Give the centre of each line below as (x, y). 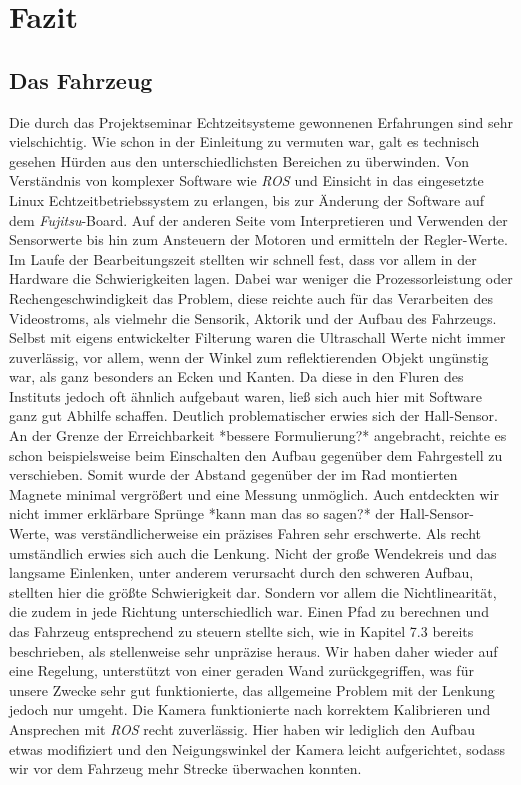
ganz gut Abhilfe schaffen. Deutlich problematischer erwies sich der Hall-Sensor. (253, 415)
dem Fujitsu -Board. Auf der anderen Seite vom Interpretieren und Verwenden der (258, 219)
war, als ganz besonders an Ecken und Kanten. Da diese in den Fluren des (236, 376)
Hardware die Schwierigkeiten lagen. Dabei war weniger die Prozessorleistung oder (261, 278)
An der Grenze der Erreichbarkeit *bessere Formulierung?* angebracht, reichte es (258, 435)
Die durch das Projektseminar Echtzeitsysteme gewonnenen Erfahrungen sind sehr (261, 121)
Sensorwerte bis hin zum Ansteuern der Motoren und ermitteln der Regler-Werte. (258, 239)
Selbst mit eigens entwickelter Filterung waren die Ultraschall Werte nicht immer (257, 337)
